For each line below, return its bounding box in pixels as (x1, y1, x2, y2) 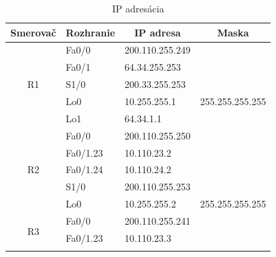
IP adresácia (112, 1, 164, 15)
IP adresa (134, 25, 181, 39)
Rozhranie (65, 25, 116, 39)
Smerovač (10, 25, 56, 39)
